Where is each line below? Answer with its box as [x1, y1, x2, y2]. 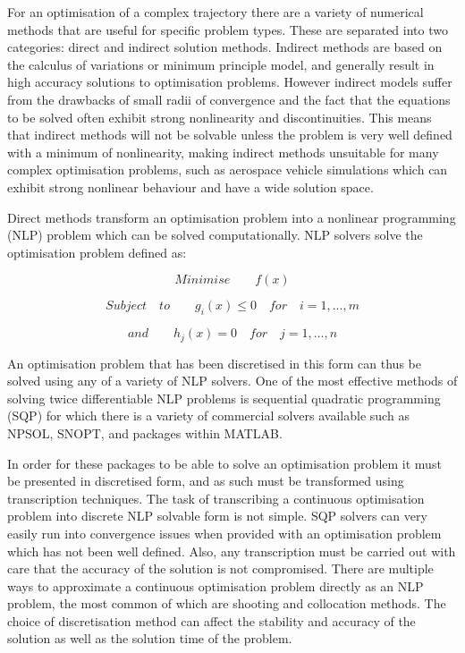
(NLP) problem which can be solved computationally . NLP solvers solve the [7, 225, 423, 244]
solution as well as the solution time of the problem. [7, 629, 292, 648]
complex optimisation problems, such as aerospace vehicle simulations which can [7, 160, 448, 179]
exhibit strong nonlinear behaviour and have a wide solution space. [7, 177, 374, 196]
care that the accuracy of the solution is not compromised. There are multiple [7, 559, 434, 578]
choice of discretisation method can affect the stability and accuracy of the [7, 611, 416, 630]
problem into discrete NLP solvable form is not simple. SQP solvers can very [7, 506, 427, 525]
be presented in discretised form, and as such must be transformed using [7, 471, 404, 490]
